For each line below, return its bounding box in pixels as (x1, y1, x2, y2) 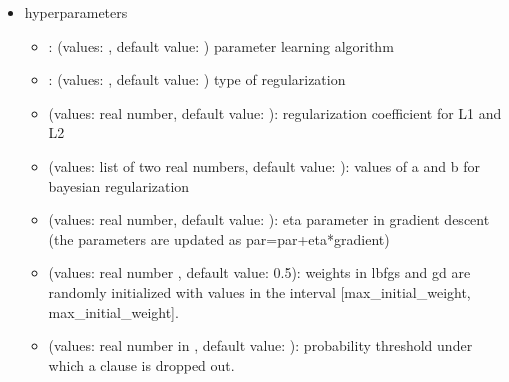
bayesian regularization (48, 175, 190, 196)
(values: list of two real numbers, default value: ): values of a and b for (48, 155, 480, 176)
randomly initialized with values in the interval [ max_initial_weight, (48, 281, 471, 302)
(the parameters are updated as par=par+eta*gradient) (48, 228, 390, 249)
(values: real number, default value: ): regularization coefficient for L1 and (48, 102, 502, 123)
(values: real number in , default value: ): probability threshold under (48, 335, 473, 356)
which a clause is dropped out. (48, 354, 235, 375)
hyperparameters (24, 2, 128, 22)
